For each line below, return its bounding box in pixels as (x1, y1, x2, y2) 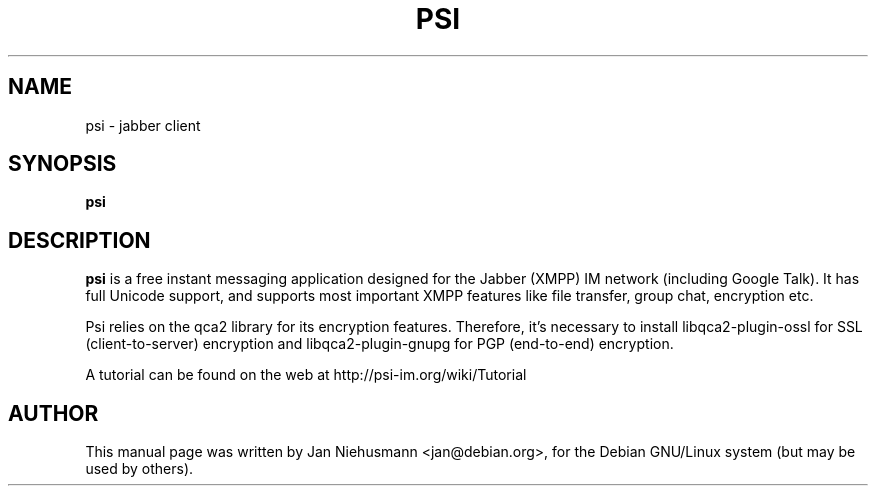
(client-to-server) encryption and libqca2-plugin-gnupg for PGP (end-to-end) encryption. (85, 335, 674, 353)
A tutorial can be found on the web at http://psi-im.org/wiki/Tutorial (85, 366, 527, 384)
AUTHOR (8, 400, 99, 426)
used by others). (85, 460, 194, 478)
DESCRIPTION (8, 227, 151, 253)
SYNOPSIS (8, 151, 117, 177)
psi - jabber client (85, 116, 201, 134)
